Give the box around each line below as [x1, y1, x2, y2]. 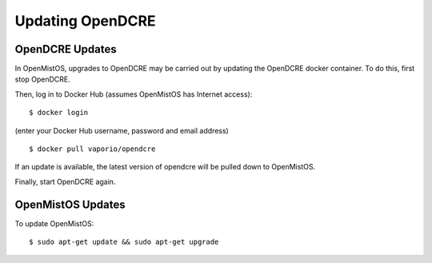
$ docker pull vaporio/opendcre [29, 145, 156, 153]
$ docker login [29, 108, 89, 118]
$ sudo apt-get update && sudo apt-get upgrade [29, 237, 219, 247]
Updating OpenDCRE [14, 12, 156, 30]
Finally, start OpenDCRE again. [14, 177, 116, 186]
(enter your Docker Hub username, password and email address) [14, 126, 230, 135]
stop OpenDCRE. [14, 74, 71, 84]
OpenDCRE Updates [14, 42, 118, 56]
